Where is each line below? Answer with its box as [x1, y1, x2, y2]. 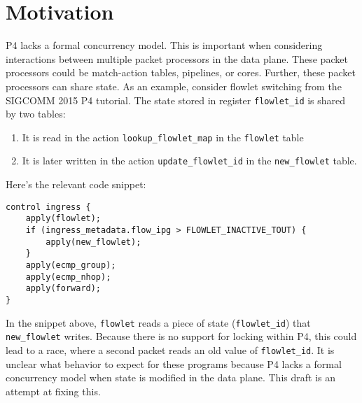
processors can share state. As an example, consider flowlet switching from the [6, 78, 342, 93]
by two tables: [6, 106, 66, 121]
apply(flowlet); [25, 213, 102, 224]
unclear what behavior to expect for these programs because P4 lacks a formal [6, 356, 342, 371]
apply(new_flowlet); [46, 236, 141, 247]
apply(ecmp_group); [25, 260, 116, 270]
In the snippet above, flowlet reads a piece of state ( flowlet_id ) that [6, 315, 311, 330]
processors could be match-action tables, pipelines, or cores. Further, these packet [6, 65, 356, 80]
